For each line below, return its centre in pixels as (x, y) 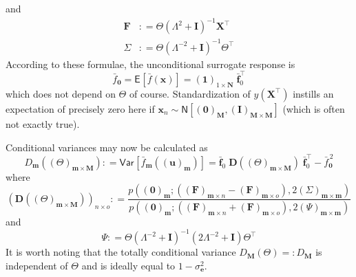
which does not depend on (61, 93)
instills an (313, 93)
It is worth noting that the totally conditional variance (121, 252)
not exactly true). (43, 123)
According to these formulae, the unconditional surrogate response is (150, 64)
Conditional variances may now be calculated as (107, 147)
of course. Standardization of (190, 93)
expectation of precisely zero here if (80, 108)
